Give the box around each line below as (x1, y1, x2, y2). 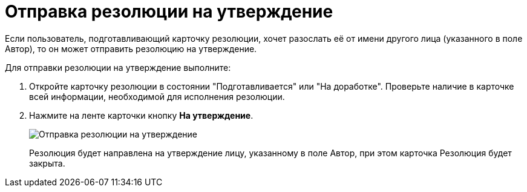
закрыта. (29, 157, 65, 168)
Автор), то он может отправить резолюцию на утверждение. (5, 43, 257, 54)
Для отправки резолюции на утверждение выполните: (5, 62, 231, 73)
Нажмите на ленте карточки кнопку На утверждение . (29, 110, 254, 121)
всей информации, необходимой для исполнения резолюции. (29, 91, 285, 102)
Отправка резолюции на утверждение (5, 1, 333, 22)
